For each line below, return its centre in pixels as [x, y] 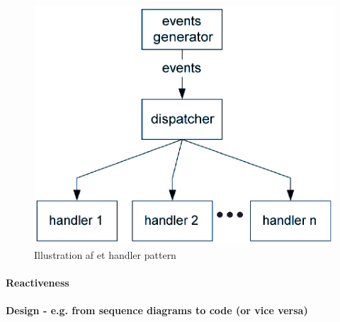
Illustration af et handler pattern [105, 254]
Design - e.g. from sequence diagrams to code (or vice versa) [157, 310]
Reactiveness [38, 283]
